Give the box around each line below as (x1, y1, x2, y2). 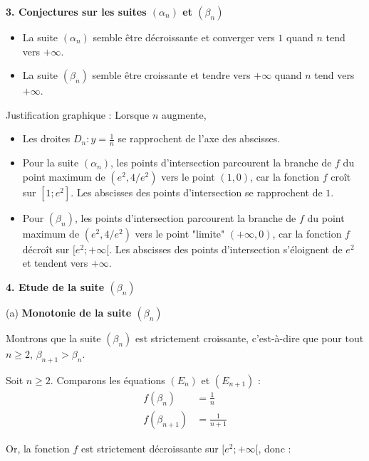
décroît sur (22, 241, 70, 256)
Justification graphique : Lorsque (6, 107, 150, 122)
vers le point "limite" (135, 226, 225, 240)
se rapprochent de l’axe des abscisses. (118, 131, 281, 146)
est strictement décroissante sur (81, 440, 219, 455)
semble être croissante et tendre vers (92, 68, 251, 83)
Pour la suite (22, 155, 79, 170)
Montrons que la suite (6, 330, 101, 345)
